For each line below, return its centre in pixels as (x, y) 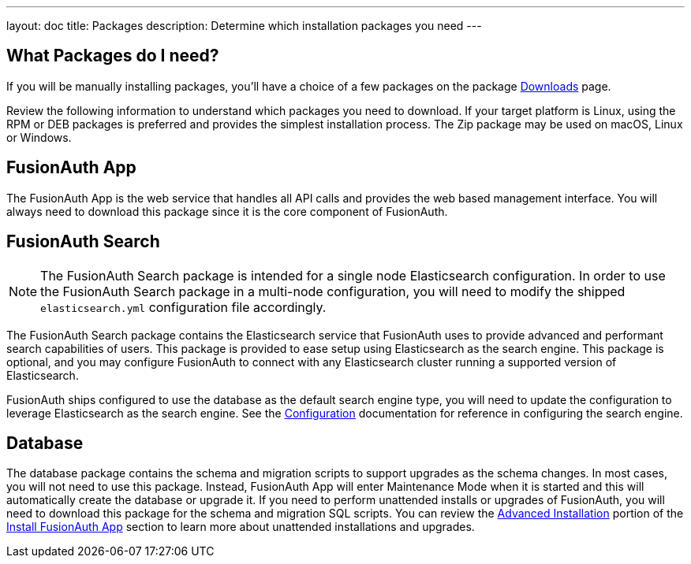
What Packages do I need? (113, 56)
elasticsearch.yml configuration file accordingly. (183, 307)
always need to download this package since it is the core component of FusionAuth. (227, 211)
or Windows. (39, 137)
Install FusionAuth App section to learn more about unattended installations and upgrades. (241, 527)
